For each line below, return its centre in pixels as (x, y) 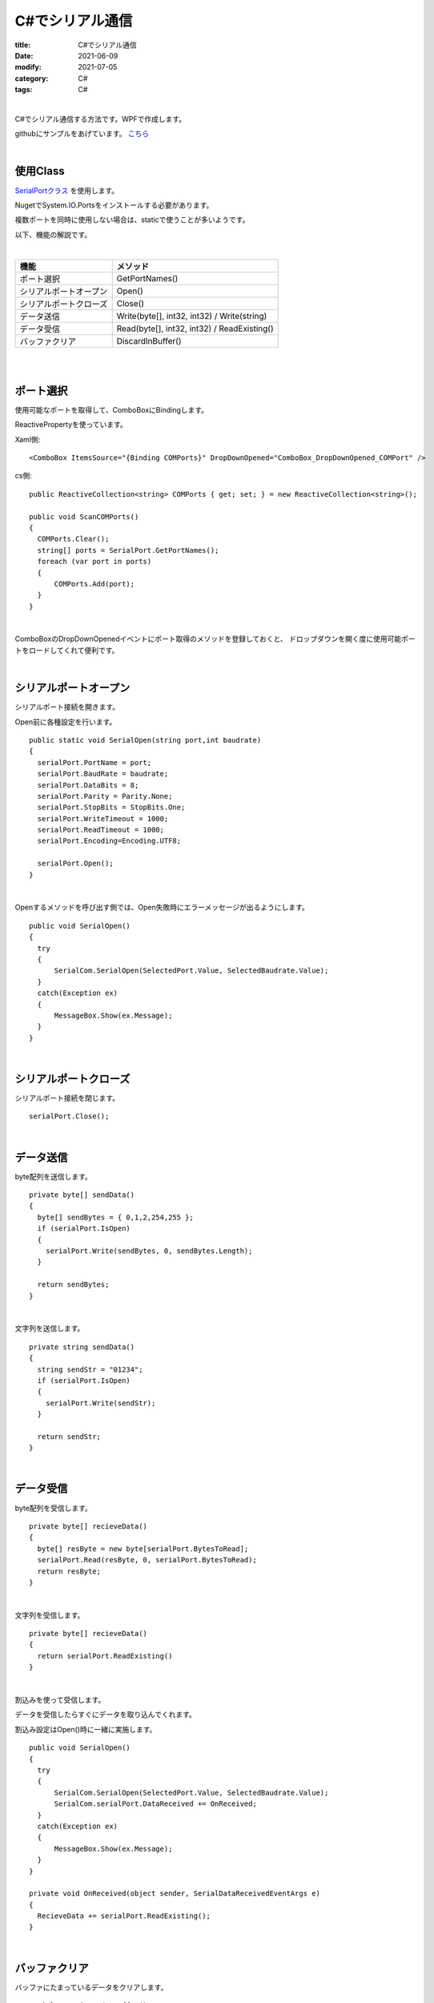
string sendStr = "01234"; (90, 1369)
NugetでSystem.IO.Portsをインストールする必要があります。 (114, 205)
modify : (28, 67)
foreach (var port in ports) (94, 562)
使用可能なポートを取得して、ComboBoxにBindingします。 (111, 409)
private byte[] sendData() (82, 1195)
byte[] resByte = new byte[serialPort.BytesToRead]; (143, 1549)
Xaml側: (28, 439)
